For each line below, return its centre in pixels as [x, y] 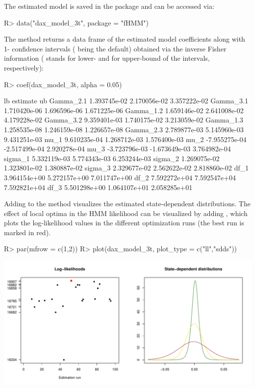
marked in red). [27, 232]
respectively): [24, 67]
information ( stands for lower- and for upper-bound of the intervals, [107, 58]
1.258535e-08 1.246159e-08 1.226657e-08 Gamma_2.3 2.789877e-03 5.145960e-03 [124, 129]
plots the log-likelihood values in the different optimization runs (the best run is [124, 223]
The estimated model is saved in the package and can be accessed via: [109, 6]
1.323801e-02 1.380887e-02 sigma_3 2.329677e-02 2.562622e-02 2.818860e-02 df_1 [126, 168]
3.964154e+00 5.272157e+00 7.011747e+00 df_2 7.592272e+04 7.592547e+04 [120, 177]
